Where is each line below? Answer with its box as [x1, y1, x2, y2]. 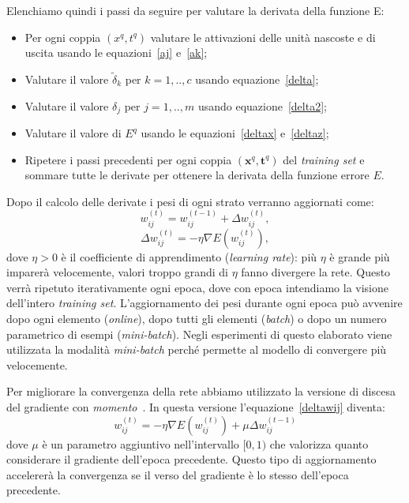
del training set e [283, 151, 365, 167]
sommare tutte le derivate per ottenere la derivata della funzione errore [24, 167, 370, 183]
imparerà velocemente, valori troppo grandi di [6, 264, 228, 280]
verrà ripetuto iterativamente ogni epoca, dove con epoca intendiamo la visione [6, 279, 389, 295]
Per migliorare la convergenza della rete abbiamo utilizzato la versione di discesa [6, 383, 396, 400]
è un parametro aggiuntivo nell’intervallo [42, 435, 239, 452]
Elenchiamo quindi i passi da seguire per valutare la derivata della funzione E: [6, 2, 385, 18]
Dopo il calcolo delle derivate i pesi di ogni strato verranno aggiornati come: [6, 193, 374, 209]
